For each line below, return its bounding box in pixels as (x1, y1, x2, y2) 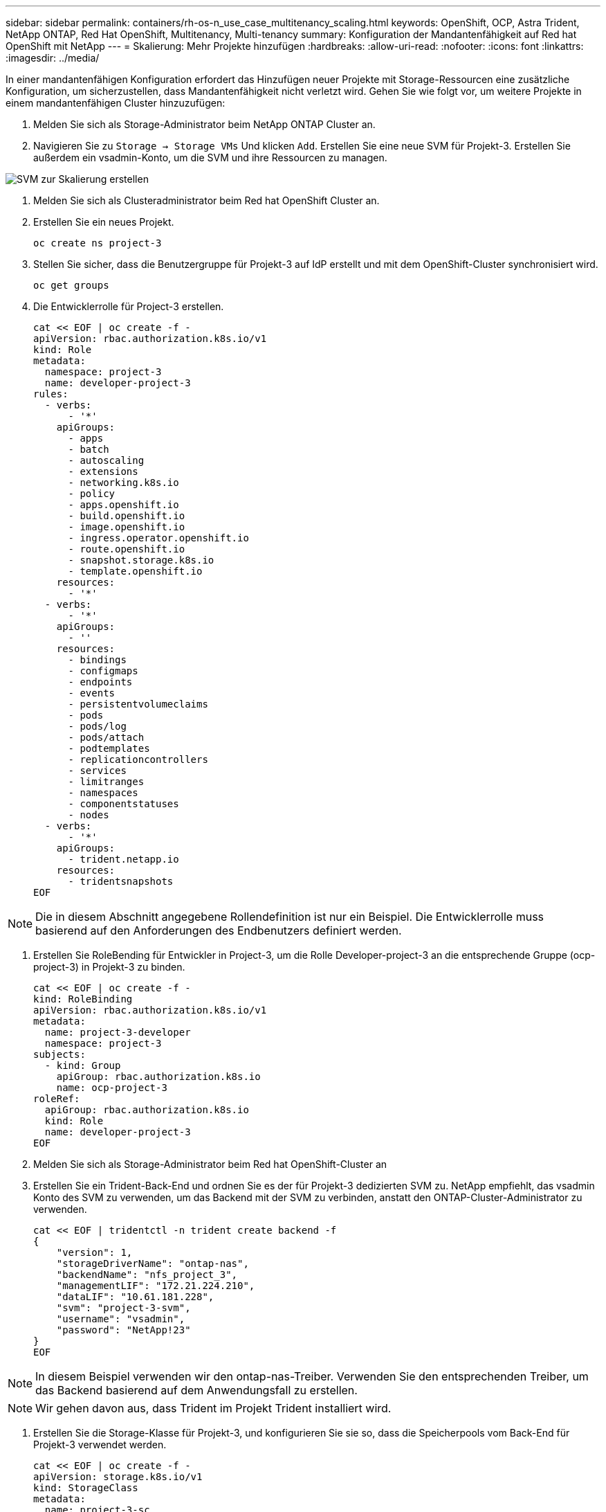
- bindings (68, 654, 127, 665)
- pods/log (68, 721, 127, 732)
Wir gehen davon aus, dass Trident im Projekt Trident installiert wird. (35, 1401, 392, 1415)
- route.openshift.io (68, 543, 185, 555)
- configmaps (68, 665, 138, 676)
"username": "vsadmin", (56, 1313, 185, 1324)
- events (68, 687, 116, 699)
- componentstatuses (68, 798, 179, 809)
